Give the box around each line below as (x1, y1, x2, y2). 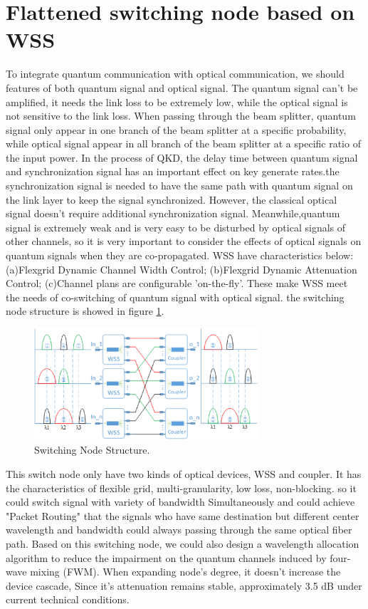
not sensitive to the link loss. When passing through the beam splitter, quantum (6, 108, 356, 123)
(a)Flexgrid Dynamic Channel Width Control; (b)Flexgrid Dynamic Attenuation (6, 261, 357, 276)
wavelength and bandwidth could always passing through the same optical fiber (6, 522, 352, 537)
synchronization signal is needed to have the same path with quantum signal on (6, 178, 353, 193)
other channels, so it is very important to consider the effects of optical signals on (6, 234, 362, 249)
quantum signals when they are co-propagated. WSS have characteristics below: (6, 248, 354, 263)
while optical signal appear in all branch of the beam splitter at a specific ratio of (6, 136, 361, 151)
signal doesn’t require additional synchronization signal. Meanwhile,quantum (6, 206, 340, 221)
